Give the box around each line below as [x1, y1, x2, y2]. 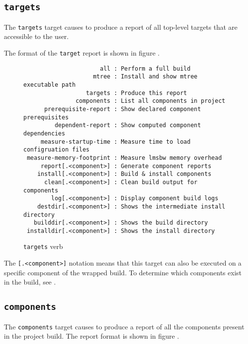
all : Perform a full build [100, 65, 191, 72]
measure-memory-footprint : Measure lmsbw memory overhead [27, 154, 222, 161]
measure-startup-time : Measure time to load [40, 138, 191, 145]
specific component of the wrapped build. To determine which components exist [4, 267, 242, 277]
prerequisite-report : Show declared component [44, 105, 201, 113]
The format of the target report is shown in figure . [4, 48, 160, 58]
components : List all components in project [75, 97, 226, 105]
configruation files [23, 146, 90, 153]
